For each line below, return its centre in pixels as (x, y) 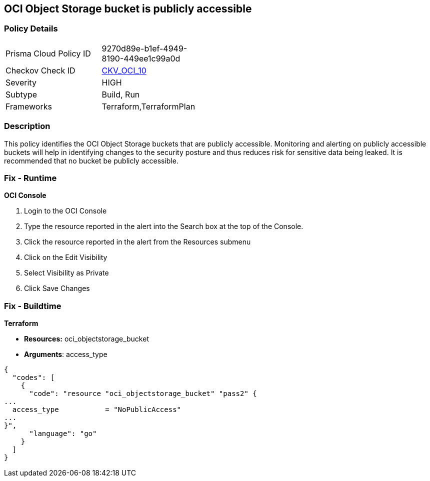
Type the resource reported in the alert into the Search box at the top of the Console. (164, 226)
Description (27, 126)
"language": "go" (63, 434)
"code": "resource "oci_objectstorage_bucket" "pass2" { (143, 394)
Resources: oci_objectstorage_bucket (86, 339)
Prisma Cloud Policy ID (48, 53)
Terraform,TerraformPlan (148, 106)
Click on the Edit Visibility (66, 257)
